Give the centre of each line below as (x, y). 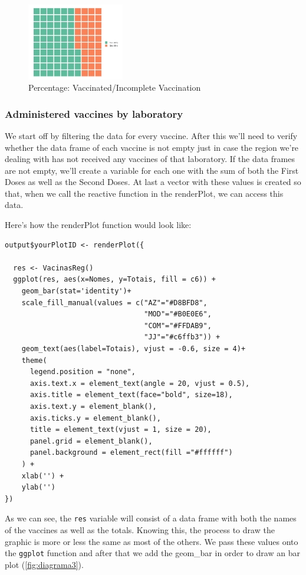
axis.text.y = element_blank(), (93, 406)
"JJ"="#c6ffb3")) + (182, 337)
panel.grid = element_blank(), (91, 441)
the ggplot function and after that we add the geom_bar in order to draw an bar (152, 553)
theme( (34, 360)
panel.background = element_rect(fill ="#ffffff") (131, 453)
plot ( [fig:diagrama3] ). (44, 564)
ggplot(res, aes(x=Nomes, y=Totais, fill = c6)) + (114, 280)
